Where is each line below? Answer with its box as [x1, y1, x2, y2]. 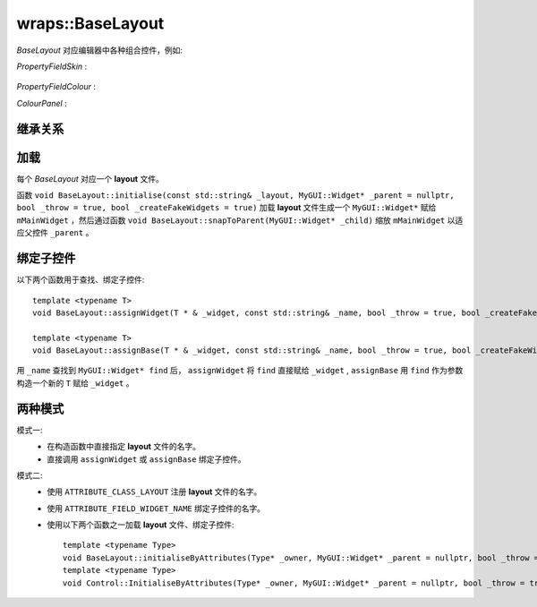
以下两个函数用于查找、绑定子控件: [16, 274, 145, 286]
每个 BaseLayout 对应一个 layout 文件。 [16, 173, 165, 184]
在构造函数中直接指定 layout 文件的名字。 [47, 441, 201, 452]
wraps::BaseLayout [16, 13, 165, 33]
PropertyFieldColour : [16, 81, 96, 92]
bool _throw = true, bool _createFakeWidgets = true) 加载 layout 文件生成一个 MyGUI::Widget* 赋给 [16, 202, 437, 213]
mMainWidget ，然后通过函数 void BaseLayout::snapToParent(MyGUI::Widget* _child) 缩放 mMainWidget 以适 [16, 215, 464, 226]
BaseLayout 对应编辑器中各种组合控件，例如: [16, 45, 183, 56]
